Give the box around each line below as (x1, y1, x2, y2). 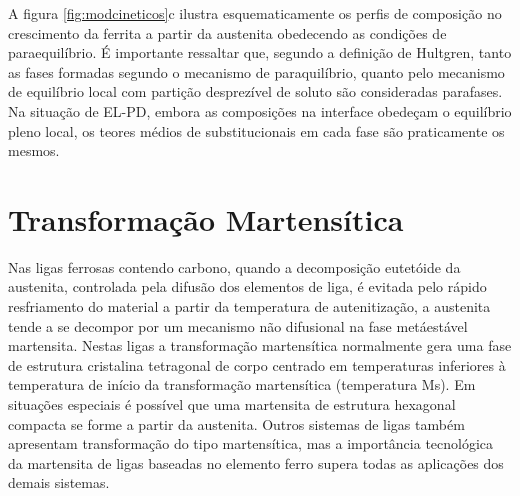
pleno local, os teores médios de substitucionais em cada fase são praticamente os (8, 120, 505, 141)
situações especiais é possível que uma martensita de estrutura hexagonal (8, 394, 456, 415)
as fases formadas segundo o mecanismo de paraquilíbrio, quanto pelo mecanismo (8, 61, 505, 82)
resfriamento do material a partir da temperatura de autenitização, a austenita (8, 296, 491, 317)
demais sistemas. (8, 472, 110, 493)
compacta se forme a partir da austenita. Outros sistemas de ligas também (8, 413, 465, 434)
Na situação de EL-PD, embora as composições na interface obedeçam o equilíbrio (8, 100, 512, 121)
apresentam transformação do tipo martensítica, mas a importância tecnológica (8, 433, 494, 454)
